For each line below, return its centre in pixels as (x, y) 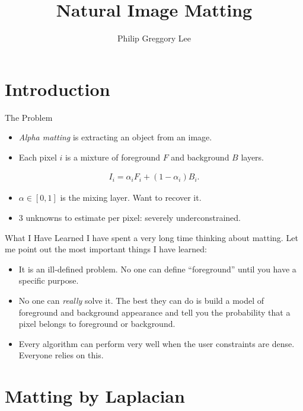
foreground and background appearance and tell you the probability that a (154, 312)
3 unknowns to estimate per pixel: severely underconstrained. (130, 218)
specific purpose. (49, 280)
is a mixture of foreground (113, 157)
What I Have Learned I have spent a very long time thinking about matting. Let (151, 237)
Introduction (58, 89)
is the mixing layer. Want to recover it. (131, 198)
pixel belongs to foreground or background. (97, 324)
